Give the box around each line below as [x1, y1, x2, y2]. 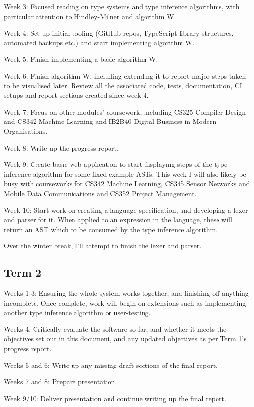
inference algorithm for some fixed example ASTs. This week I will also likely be [4, 168, 246, 179]
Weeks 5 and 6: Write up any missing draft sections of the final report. [4, 360, 218, 370]
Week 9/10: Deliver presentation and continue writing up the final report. [4, 393, 226, 403]
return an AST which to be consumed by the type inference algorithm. [4, 224, 218, 234]
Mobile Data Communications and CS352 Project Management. [4, 188, 197, 198]
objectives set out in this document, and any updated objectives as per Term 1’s [4, 333, 247, 344]
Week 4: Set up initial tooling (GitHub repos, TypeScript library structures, [4, 28, 234, 38]
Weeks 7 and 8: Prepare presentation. [4, 376, 117, 387]
